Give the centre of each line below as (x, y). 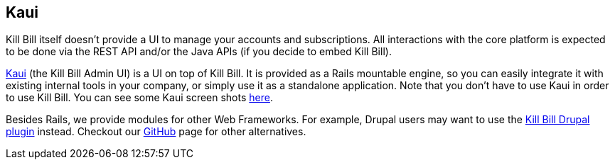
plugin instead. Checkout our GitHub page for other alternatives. (156, 132)
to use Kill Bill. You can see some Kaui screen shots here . (139, 98)
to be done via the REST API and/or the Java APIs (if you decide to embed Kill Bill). (199, 52)
